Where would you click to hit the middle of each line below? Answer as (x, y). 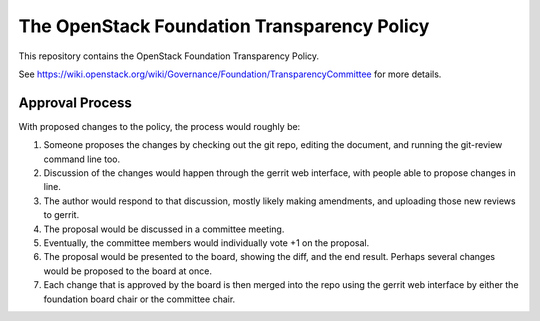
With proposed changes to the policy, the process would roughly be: (159, 126)
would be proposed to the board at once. (127, 271)
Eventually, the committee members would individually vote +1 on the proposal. (206, 242)
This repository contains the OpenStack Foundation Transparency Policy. (169, 56)
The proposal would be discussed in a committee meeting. (164, 229)
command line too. (81, 159)
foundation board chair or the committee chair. (139, 299)
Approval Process (75, 102)
